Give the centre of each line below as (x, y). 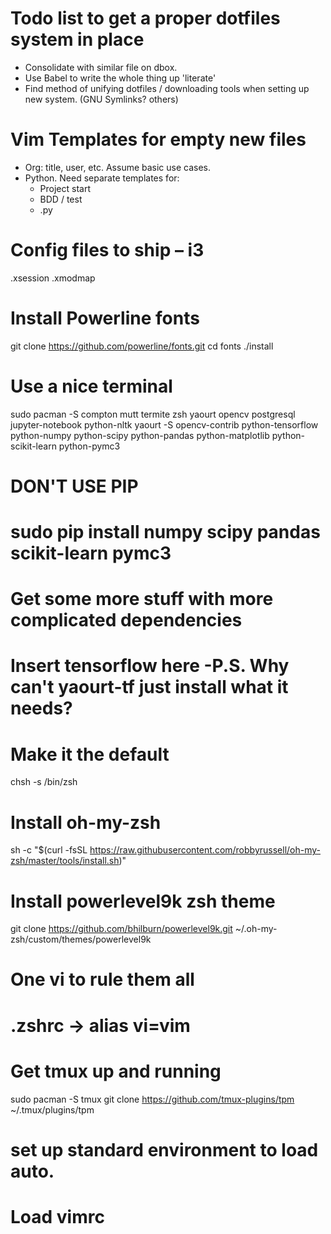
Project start (65, 188)
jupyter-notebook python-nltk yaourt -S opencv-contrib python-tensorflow (164, 424)
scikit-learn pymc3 (91, 553)
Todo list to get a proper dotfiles (145, 18)
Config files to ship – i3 (107, 250)
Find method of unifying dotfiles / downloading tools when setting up (167, 88)
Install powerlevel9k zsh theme (143, 901)
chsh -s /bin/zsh (44, 782)
